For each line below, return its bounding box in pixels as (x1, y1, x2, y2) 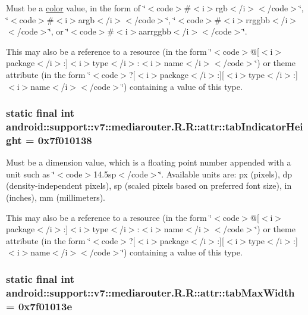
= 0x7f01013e (6, 298, 73, 313)
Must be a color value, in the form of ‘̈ (6, 2, 146, 14)
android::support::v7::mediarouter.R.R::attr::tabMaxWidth (6, 285, 295, 300)
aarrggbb (139, 25, 171, 38)
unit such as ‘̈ (6, 167, 55, 180)
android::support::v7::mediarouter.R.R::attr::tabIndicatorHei (6, 119, 303, 133)
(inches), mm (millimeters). (6, 191, 106, 203)
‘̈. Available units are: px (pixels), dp (159, 167, 293, 180)
